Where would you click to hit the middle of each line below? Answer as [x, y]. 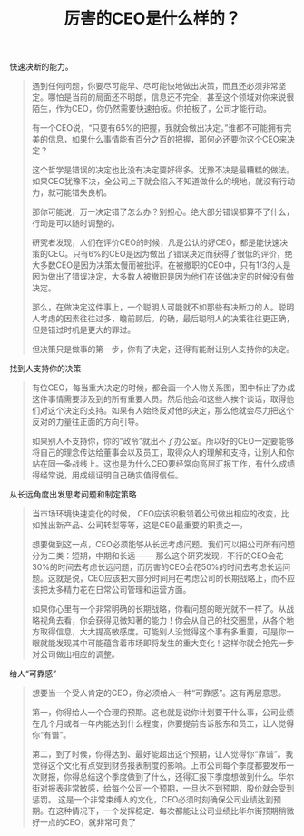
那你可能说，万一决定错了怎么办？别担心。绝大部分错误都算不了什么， [163, 212]
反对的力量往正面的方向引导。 [87, 422]
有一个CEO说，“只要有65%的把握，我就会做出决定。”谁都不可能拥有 [157, 128]
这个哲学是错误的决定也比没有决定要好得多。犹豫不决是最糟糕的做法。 [163, 170]
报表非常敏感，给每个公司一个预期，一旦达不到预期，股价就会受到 [171, 788]
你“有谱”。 [51, 735]
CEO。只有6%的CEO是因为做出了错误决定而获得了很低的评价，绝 [170, 254]
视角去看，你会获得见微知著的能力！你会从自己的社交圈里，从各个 [163, 620]
